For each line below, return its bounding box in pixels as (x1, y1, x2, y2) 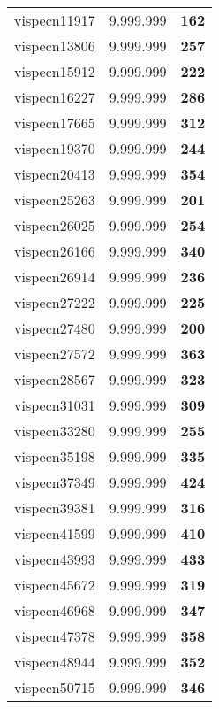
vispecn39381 (14, 497, 95, 518)
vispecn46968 (14, 600, 95, 620)
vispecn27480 (14, 318, 95, 338)
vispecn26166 (14, 241, 95, 261)
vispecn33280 (14, 420, 95, 441)
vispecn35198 (14, 446, 95, 466)
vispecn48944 (14, 651, 95, 672)
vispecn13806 (14, 35, 95, 56)
